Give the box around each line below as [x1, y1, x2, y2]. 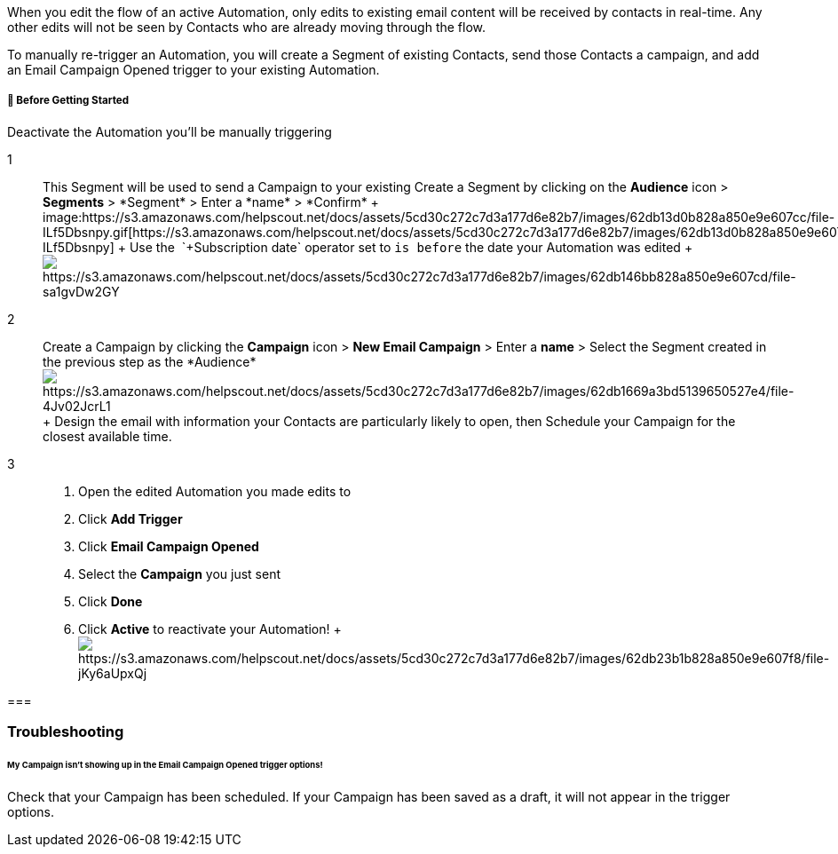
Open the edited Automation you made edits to [78, 483, 352, 499]
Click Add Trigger [78, 510, 183, 526]
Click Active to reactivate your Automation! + [78, 621, 342, 637]
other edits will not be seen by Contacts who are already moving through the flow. [7, 20, 486, 35]
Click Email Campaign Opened [78, 538, 259, 554]
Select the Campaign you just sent [78, 565, 281, 581]
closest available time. [43, 428, 172, 444]
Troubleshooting [7, 723, 124, 741]
